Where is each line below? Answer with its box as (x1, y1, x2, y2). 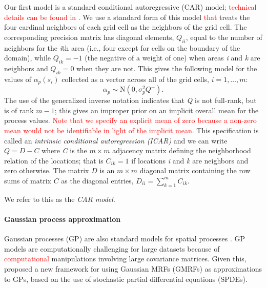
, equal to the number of (186, 31, 262, 42)
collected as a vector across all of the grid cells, (61, 73, 209, 84)
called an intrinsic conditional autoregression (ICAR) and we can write (4, 135, 228, 146)
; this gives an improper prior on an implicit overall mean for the (54, 105, 259, 115)
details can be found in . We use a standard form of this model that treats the (4, 11, 250, 22)
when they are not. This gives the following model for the (76, 63, 257, 73)
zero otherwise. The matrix (4, 165, 89, 176)
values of (4, 73, 31, 84)
